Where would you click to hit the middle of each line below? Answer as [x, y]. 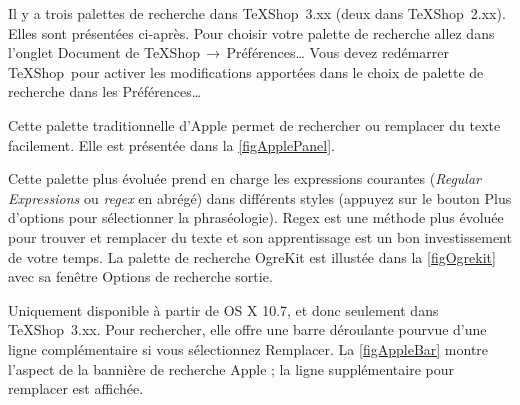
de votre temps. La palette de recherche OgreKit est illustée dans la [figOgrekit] [252, 256]
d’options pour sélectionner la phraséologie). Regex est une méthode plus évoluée [256, 217]
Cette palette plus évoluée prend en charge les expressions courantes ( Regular [244, 178]
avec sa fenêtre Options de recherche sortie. [140, 276]
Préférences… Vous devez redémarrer [338, 52]
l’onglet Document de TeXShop [104, 52]
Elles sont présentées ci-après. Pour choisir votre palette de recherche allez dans [251, 32]
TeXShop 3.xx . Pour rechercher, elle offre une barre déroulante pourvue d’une [247, 329]
